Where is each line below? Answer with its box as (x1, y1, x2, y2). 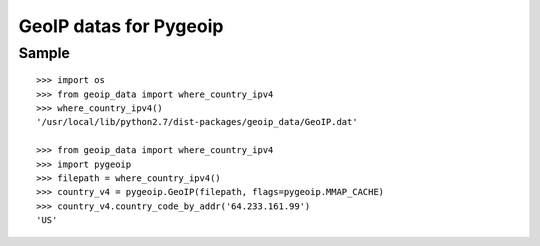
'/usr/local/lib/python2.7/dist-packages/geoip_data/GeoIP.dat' (36, 116, 359, 128)
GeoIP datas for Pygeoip (18, 15, 224, 37)
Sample (18, 44, 70, 62)
